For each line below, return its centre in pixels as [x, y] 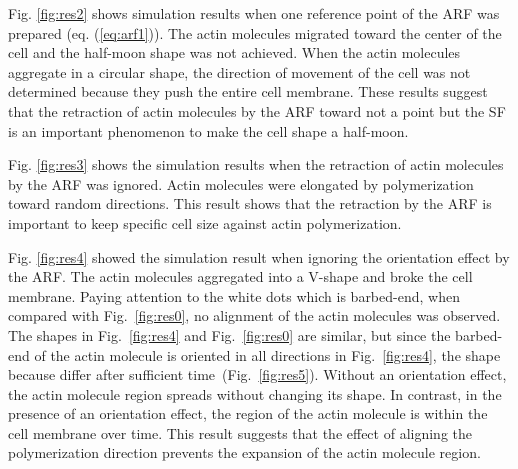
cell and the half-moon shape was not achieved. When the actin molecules [234, 52]
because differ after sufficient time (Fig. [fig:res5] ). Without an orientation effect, [257, 374]
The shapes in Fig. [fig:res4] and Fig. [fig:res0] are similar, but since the [229, 334]
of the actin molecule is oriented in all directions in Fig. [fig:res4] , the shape [267, 354]
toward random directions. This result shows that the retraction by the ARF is [250, 203]
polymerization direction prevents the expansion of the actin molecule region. [244, 452]
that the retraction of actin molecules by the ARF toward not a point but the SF [257, 110]
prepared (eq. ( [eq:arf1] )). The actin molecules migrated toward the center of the [255, 32]
